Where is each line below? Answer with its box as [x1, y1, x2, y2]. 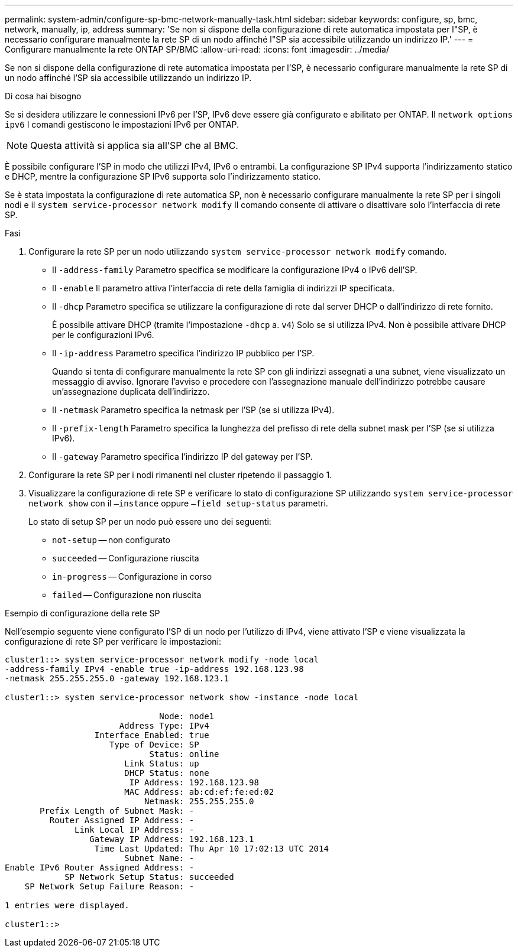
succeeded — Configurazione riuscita [52, 553, 199, 563]
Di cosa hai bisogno [5, 91, 82, 101]
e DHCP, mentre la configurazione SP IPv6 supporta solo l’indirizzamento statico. [5, 171, 321, 181]
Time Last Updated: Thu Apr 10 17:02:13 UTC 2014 [94, 844, 329, 853]
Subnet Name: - [124, 853, 195, 863]
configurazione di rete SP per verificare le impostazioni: [5, 636, 222, 646]
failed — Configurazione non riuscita [52, 590, 202, 600]
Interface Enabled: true [94, 730, 209, 740]
